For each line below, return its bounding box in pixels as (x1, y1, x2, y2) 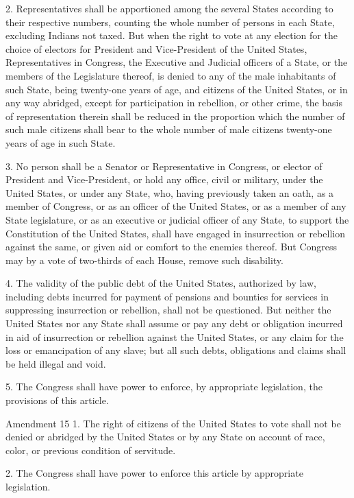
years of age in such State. (5, 135, 116, 150)
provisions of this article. (5, 393, 109, 407)
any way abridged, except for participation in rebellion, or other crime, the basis (5, 95, 343, 110)
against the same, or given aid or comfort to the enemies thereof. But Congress (5, 239, 338, 254)
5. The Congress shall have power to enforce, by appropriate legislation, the (5, 379, 323, 394)
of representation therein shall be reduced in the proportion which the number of (5, 108, 345, 123)
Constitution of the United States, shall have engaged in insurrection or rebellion (5, 226, 345, 240)
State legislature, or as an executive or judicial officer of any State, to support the (5, 212, 349, 226)
